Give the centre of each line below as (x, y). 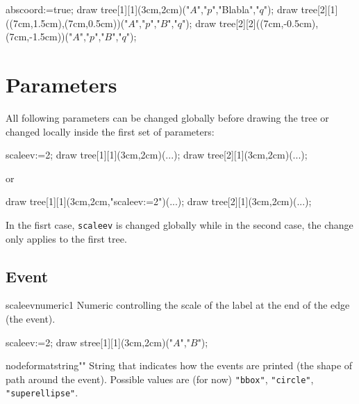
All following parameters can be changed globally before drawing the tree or (167, 117)
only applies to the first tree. (66, 238)
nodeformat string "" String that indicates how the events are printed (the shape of (179, 365)
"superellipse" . (42, 393)
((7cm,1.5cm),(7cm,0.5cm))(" (67, 23)
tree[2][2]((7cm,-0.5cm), (269, 23)
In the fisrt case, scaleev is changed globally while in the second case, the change (179, 224)
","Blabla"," (236, 9)
